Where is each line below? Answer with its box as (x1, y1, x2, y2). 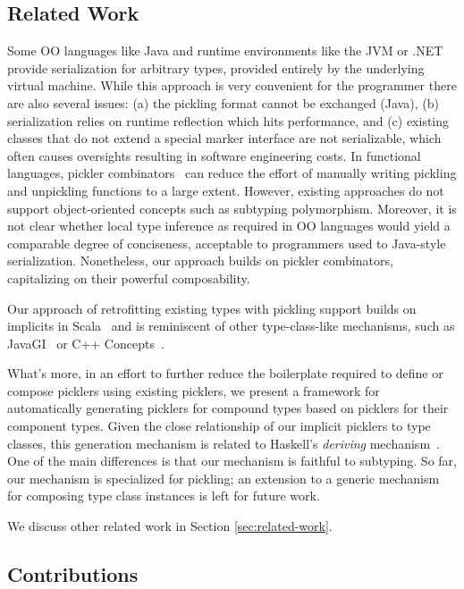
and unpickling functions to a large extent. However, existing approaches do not (7, 181, 444, 199)
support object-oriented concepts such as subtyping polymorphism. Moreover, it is (7, 198, 457, 217)
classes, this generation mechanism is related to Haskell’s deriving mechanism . (7, 433, 440, 452)
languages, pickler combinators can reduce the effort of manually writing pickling (7, 164, 457, 182)
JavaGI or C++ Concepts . (7, 333, 165, 352)
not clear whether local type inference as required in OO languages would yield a (7, 216, 451, 235)
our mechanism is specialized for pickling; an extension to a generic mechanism (7, 468, 440, 487)
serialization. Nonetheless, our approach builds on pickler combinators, (7, 251, 393, 270)
